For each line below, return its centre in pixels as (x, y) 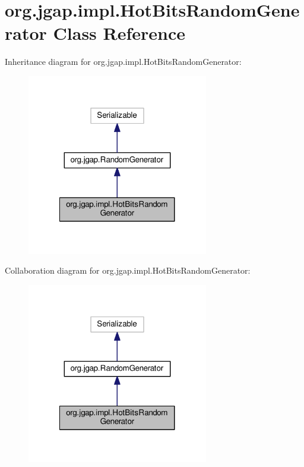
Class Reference (119, 33)
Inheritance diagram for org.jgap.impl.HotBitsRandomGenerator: (123, 62)
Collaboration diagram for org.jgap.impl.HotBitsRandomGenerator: (128, 270)
